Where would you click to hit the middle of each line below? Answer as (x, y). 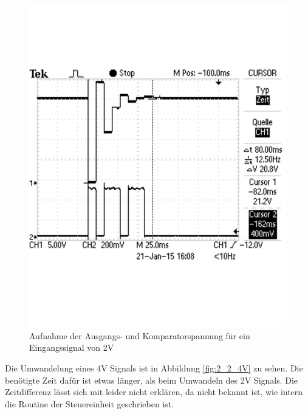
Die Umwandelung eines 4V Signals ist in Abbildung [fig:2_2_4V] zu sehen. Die (154, 367)
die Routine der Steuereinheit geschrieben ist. (90, 403)
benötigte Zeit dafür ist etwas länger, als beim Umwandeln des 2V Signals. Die (152, 380)
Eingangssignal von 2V (72, 347)
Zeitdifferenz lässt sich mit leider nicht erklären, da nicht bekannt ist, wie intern (154, 392)
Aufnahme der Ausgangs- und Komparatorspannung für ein (140, 335)
